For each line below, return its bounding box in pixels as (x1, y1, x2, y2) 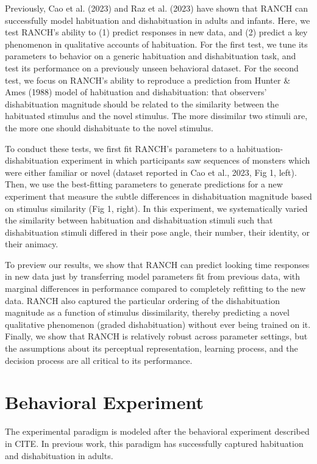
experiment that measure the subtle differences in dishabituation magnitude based (5, 189, 312, 202)
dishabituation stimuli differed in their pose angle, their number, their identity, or (5, 225, 310, 238)
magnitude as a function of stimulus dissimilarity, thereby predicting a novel (5, 306, 290, 319)
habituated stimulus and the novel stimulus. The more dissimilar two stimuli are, (5, 109, 308, 122)
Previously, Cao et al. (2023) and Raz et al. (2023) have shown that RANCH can (5, 2, 308, 14)
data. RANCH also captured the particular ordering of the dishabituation (5, 294, 280, 306)
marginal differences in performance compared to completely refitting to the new (5, 282, 306, 295)
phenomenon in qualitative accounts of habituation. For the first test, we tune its (5, 37, 308, 50)
